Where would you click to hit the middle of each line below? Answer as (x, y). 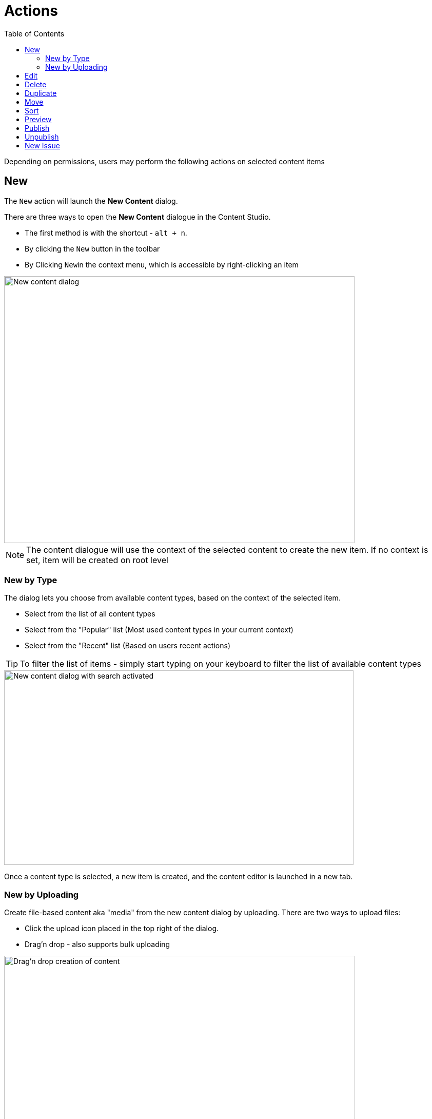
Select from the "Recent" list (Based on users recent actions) (127, 646)
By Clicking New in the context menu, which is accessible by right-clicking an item (162, 264)
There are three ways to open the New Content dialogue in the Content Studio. (138, 217)
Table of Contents (34, 33)
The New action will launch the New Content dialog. (91, 201)
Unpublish (42, 137)
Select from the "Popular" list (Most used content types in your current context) (159, 630)
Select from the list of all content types (90, 614)
